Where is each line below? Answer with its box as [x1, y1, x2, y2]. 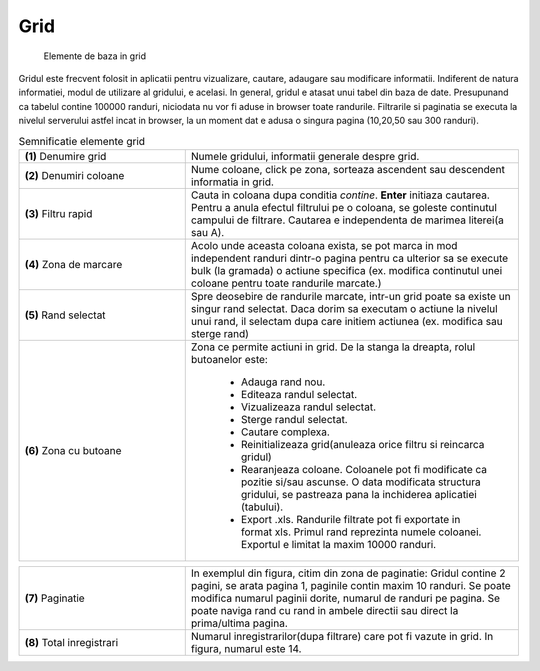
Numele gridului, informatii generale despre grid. [190, 149, 420, 163]
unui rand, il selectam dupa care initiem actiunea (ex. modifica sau [190, 314, 504, 328]
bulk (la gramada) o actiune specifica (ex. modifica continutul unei [190, 263, 503, 277]
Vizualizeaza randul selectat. [240, 400, 377, 414]
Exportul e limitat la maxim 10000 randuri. [240, 537, 437, 551]
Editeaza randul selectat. [240, 387, 358, 401]
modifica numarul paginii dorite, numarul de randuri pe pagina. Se [190, 591, 500, 605]
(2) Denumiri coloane [24, 168, 125, 182]
